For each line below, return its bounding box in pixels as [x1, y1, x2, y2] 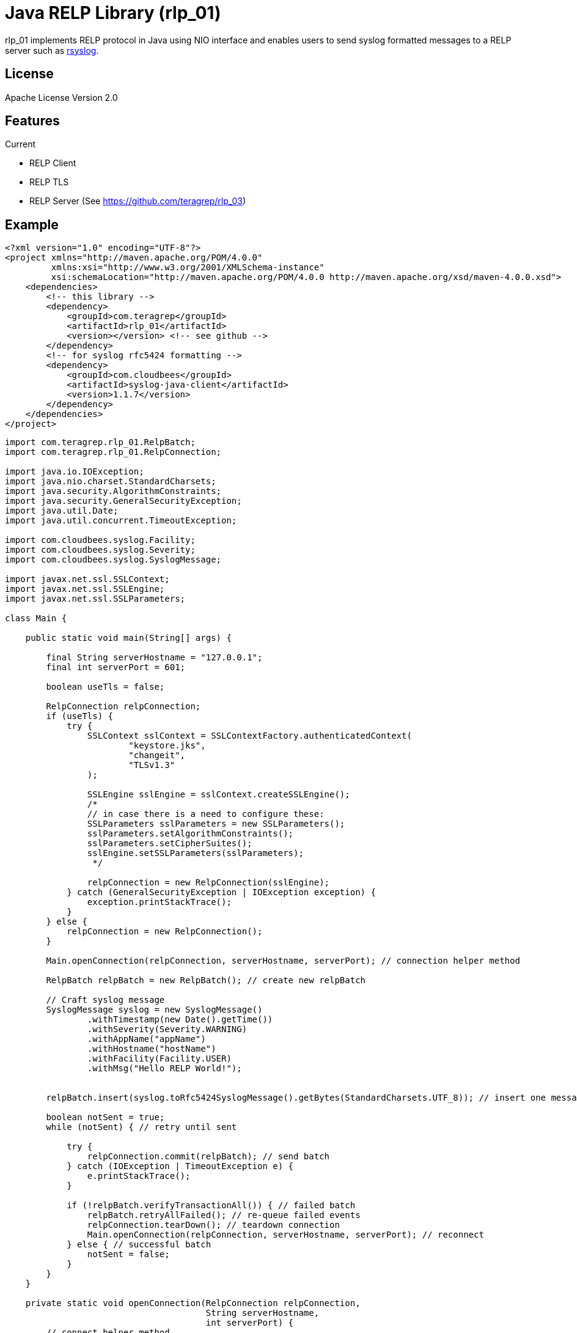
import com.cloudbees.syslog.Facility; [5, 535, 196, 545]
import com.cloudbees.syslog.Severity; [5, 545, 196, 555]
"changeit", [128, 750, 186, 761]
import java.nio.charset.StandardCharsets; [5, 476, 216, 487]
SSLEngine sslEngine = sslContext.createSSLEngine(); [87, 789, 350, 800]
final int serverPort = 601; [46, 662, 186, 673]
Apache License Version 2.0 [5, 92, 118, 103]
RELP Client [29, 158, 76, 169]
